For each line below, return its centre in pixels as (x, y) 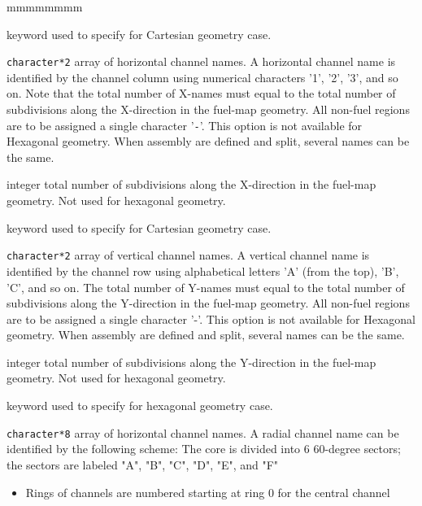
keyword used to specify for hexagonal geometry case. (140, 406)
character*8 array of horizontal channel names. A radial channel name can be (203, 432)
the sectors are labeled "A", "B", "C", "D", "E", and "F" (143, 464)
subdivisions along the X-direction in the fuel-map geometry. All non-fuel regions (208, 109)
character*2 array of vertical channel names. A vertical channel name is (188, 255)
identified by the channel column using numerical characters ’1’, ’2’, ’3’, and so (202, 77)
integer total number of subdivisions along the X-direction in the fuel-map (191, 184)
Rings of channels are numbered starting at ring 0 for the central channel (208, 492)
